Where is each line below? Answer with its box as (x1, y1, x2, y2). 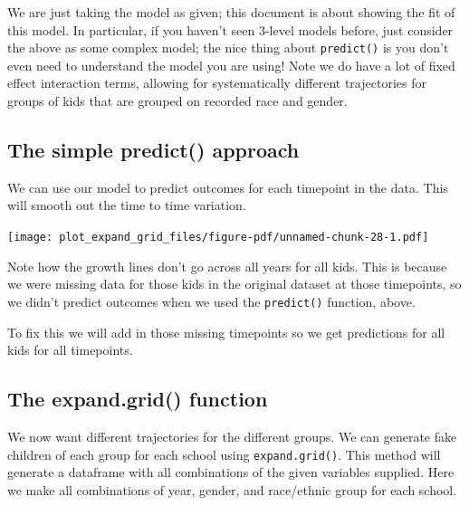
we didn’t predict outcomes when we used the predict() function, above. (7, 291, 416, 310)
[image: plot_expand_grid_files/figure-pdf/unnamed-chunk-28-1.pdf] (7, 231, 429, 244)
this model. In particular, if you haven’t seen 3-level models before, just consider (7, 20, 454, 39)
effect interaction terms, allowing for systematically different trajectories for (7, 73, 426, 92)
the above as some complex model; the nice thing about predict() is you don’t (7, 38, 449, 57)
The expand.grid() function (7, 385, 268, 413)
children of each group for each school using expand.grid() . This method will (7, 444, 441, 463)
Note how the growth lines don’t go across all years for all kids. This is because (7, 256, 447, 275)
